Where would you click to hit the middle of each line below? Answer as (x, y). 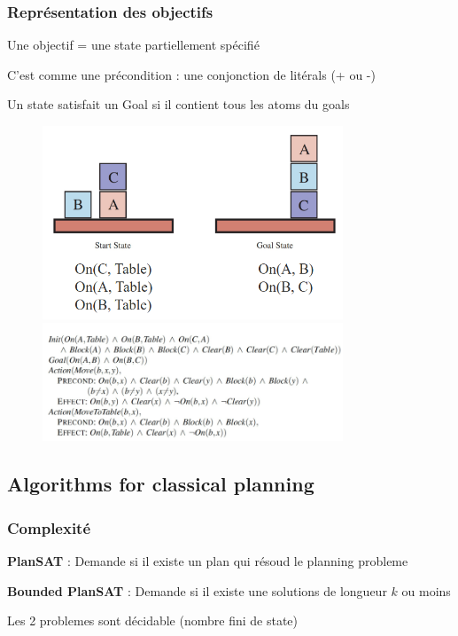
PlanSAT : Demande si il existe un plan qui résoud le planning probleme (208, 561)
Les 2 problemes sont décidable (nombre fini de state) (152, 620)
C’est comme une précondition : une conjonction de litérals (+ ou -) (191, 74)
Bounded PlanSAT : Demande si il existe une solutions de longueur (197, 590)
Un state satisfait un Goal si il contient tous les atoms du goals (179, 104)
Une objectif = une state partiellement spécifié (133, 45)
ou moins (426, 590)
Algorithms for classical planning (161, 484)
